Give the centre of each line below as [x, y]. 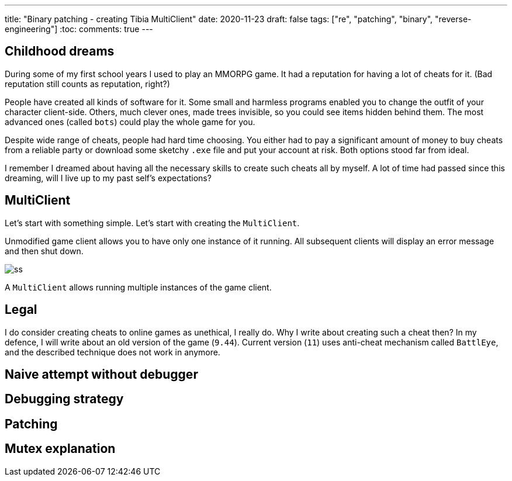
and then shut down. [44, 251]
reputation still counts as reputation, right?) [87, 84]
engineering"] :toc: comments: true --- [79, 29]
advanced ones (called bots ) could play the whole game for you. [130, 122]
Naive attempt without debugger [101, 374]
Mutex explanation [60, 449]
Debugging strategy [64, 399]
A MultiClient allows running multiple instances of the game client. [138, 287]
